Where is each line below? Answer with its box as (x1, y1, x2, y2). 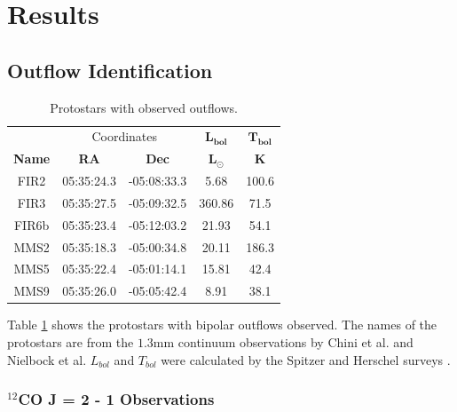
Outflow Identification (7, 56, 213, 83)
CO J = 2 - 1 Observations (18, 388, 215, 410)
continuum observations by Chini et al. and (177, 333, 414, 352)
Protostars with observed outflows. (50, 98, 238, 116)
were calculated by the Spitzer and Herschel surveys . (161, 350, 451, 368)
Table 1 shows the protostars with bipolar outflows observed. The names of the (7, 315, 437, 334)
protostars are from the (7, 333, 134, 352)
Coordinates (91, 127, 158, 146)
